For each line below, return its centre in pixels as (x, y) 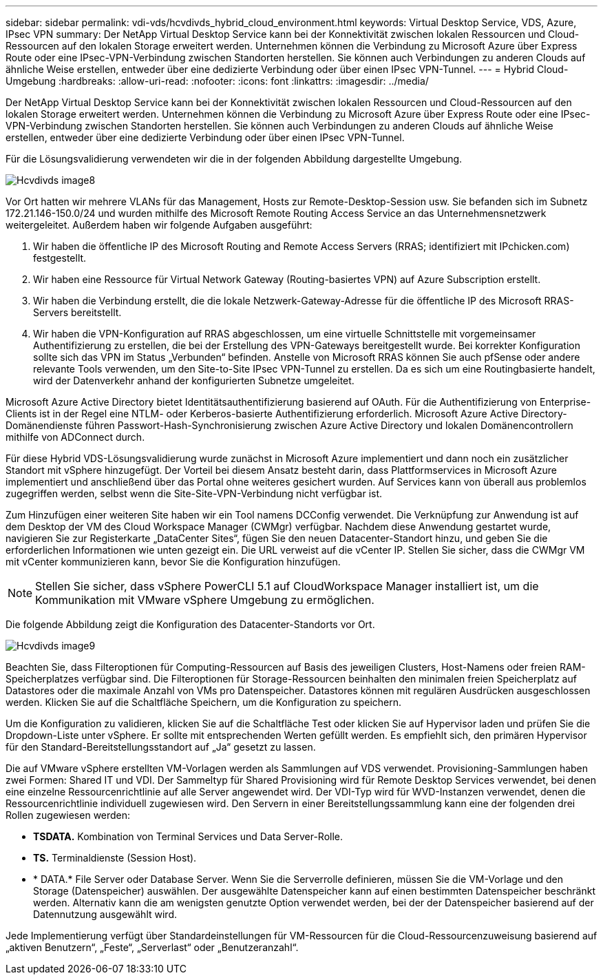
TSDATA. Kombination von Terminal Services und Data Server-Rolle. (188, 836)
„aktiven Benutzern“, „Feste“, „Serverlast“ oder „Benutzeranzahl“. (152, 947)
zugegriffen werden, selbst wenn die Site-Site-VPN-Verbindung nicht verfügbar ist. (194, 493)
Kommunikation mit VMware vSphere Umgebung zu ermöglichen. (205, 600)
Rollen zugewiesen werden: (68, 815)
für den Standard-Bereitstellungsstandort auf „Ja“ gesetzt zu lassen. (161, 747)
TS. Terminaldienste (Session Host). (115, 858)
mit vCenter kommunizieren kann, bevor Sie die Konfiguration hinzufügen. (173, 562)
